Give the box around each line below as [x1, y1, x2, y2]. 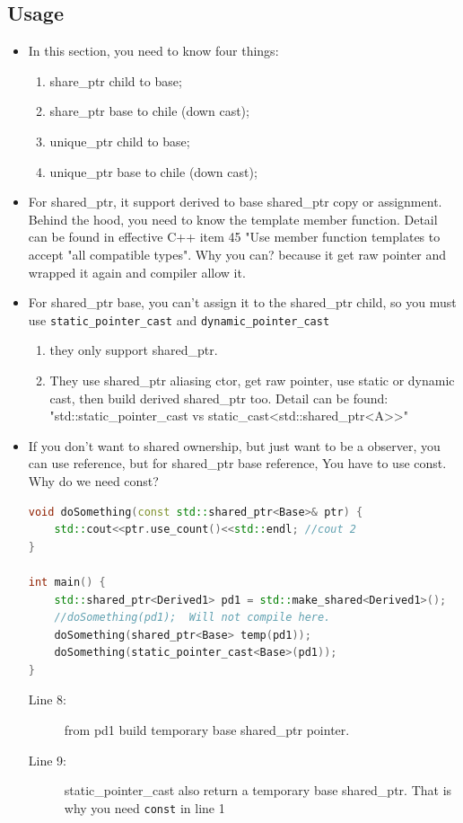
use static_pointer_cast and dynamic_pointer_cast [28, 310, 330, 329]
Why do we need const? [28, 471, 159, 490]
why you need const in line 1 [64, 798, 225, 817]
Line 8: [28, 690, 66, 709]
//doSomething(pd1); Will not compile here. [54, 611, 331, 624]
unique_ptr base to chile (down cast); [49, 162, 258, 181]
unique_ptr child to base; [49, 131, 190, 150]
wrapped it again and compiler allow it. [28, 262, 246, 281]
